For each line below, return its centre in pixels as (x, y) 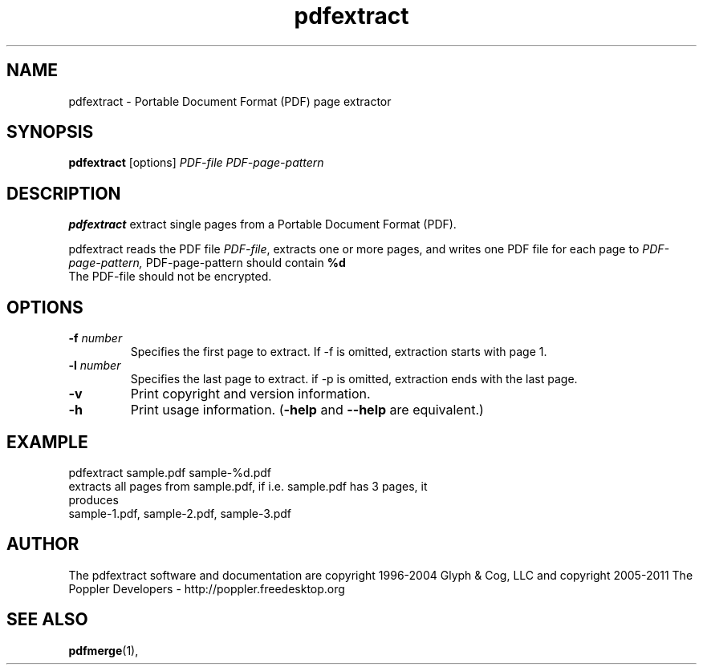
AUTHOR (43, 544)
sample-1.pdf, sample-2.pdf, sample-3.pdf (180, 513)
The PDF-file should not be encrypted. (170, 277)
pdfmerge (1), (104, 650)
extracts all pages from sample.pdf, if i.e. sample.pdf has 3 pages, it (248, 486)
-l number (95, 366)
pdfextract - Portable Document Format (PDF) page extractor (230, 101)
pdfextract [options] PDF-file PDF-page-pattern (196, 163)
